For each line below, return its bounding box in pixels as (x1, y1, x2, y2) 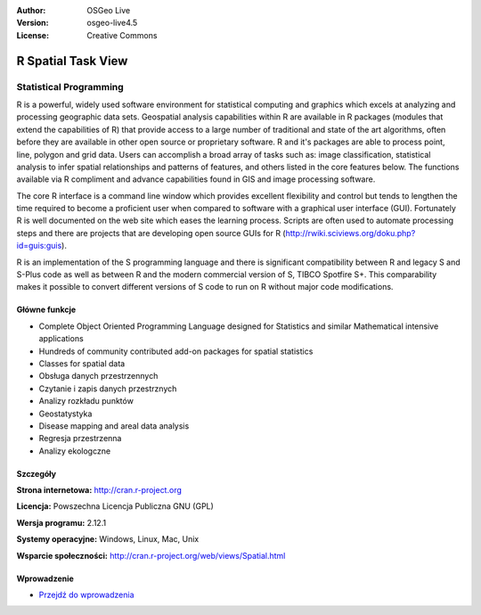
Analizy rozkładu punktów (38, 396, 134, 406)
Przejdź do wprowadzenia (38, 589, 135, 601)
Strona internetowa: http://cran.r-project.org (16, 485, 183, 496)
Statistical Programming (16, 80, 124, 93)
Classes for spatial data (38, 357, 126, 369)
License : (16, 29, 49, 40)
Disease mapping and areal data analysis (38, 420, 190, 431)
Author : (16, 5, 46, 15)
